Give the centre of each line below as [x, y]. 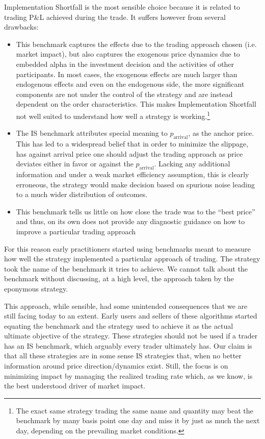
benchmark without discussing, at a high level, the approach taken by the [119, 278]
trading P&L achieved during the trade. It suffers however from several [115, 17]
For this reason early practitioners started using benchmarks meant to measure [127, 248]
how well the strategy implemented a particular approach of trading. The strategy [132, 259]
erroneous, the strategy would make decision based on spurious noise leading [135, 184]
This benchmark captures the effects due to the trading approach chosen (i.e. [136, 44]
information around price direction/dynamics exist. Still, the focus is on [116, 366]
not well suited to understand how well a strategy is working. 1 [113, 115]
